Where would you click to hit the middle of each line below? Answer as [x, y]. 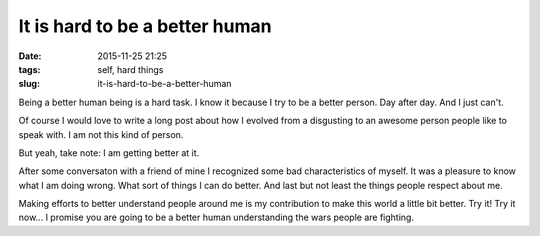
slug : [29, 84]
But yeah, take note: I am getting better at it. [109, 152]
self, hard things [130, 69]
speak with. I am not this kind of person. [101, 134]
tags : [29, 69]
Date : [30, 56]
